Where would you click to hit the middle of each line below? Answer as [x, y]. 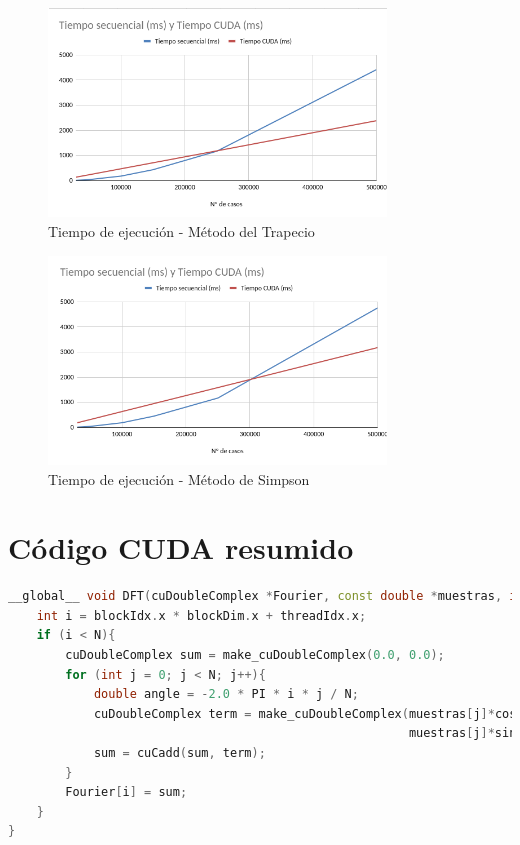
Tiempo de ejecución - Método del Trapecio [181, 230]
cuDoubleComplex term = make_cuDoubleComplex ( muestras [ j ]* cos [305, 713]
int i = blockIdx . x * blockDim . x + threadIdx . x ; [201, 615]
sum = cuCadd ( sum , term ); [179, 753]
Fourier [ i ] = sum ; [126, 792]
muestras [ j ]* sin [462, 733]
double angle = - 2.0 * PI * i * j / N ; [226, 694]
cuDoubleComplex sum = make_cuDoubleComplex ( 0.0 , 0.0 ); [255, 655]
